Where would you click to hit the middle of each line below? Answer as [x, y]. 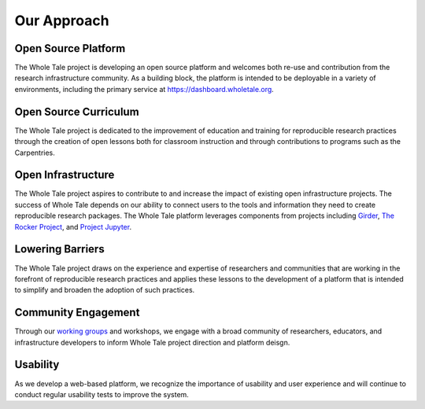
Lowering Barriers [60, 249]
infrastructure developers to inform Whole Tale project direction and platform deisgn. [152, 342]
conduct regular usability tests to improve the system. [102, 394]
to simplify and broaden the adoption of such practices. [105, 290]
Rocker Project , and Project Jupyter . [73, 227]
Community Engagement [77, 313]
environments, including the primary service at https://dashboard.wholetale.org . [144, 89]
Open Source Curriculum [77, 111]
